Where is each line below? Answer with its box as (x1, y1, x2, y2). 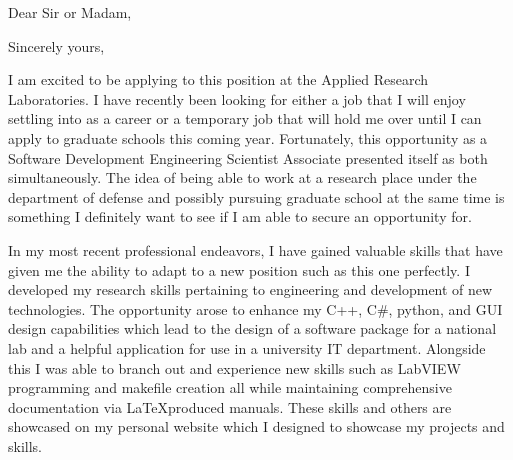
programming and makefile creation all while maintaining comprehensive (8, 377, 452, 398)
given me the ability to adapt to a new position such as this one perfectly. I (8, 259, 470, 280)
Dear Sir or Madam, (8, 2, 132, 22)
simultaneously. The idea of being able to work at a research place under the (8, 167, 477, 188)
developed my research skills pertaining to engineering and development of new (8, 279, 493, 300)
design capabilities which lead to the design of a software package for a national (8, 318, 497, 339)
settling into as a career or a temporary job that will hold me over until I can (8, 108, 482, 129)
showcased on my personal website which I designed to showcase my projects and (8, 416, 505, 437)
